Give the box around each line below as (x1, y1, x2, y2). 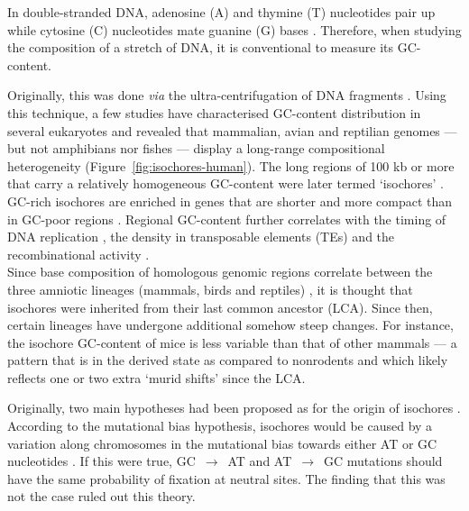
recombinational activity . (7, 244, 150, 263)
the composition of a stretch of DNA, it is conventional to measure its (7, 38, 394, 57)
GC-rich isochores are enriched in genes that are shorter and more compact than (7, 191, 453, 210)
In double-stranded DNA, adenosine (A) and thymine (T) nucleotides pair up (7, 3, 436, 21)
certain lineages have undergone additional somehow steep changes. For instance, (7, 315, 454, 334)
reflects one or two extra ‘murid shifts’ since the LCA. (7, 368, 306, 387)
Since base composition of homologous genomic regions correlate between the (7, 262, 433, 281)
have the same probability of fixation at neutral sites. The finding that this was (7, 469, 446, 488)
